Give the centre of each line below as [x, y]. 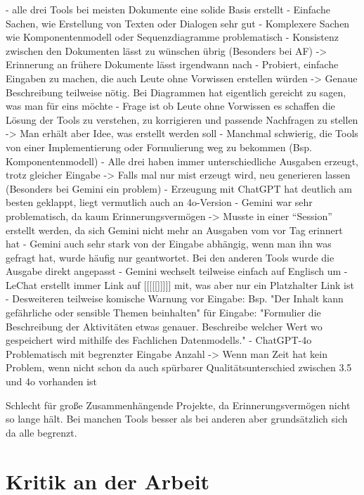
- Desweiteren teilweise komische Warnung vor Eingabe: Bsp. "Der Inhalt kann [175, 298]
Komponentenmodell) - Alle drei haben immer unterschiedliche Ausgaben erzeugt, [182, 161]
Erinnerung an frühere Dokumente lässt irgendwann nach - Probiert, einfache [172, 64]
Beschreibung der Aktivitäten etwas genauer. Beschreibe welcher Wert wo [164, 326]
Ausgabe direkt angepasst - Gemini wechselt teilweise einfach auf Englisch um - [177, 271]
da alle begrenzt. [41, 432]
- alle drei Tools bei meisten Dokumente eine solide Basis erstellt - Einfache [168, 9]
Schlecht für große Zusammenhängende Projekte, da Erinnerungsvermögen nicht [178, 405]
